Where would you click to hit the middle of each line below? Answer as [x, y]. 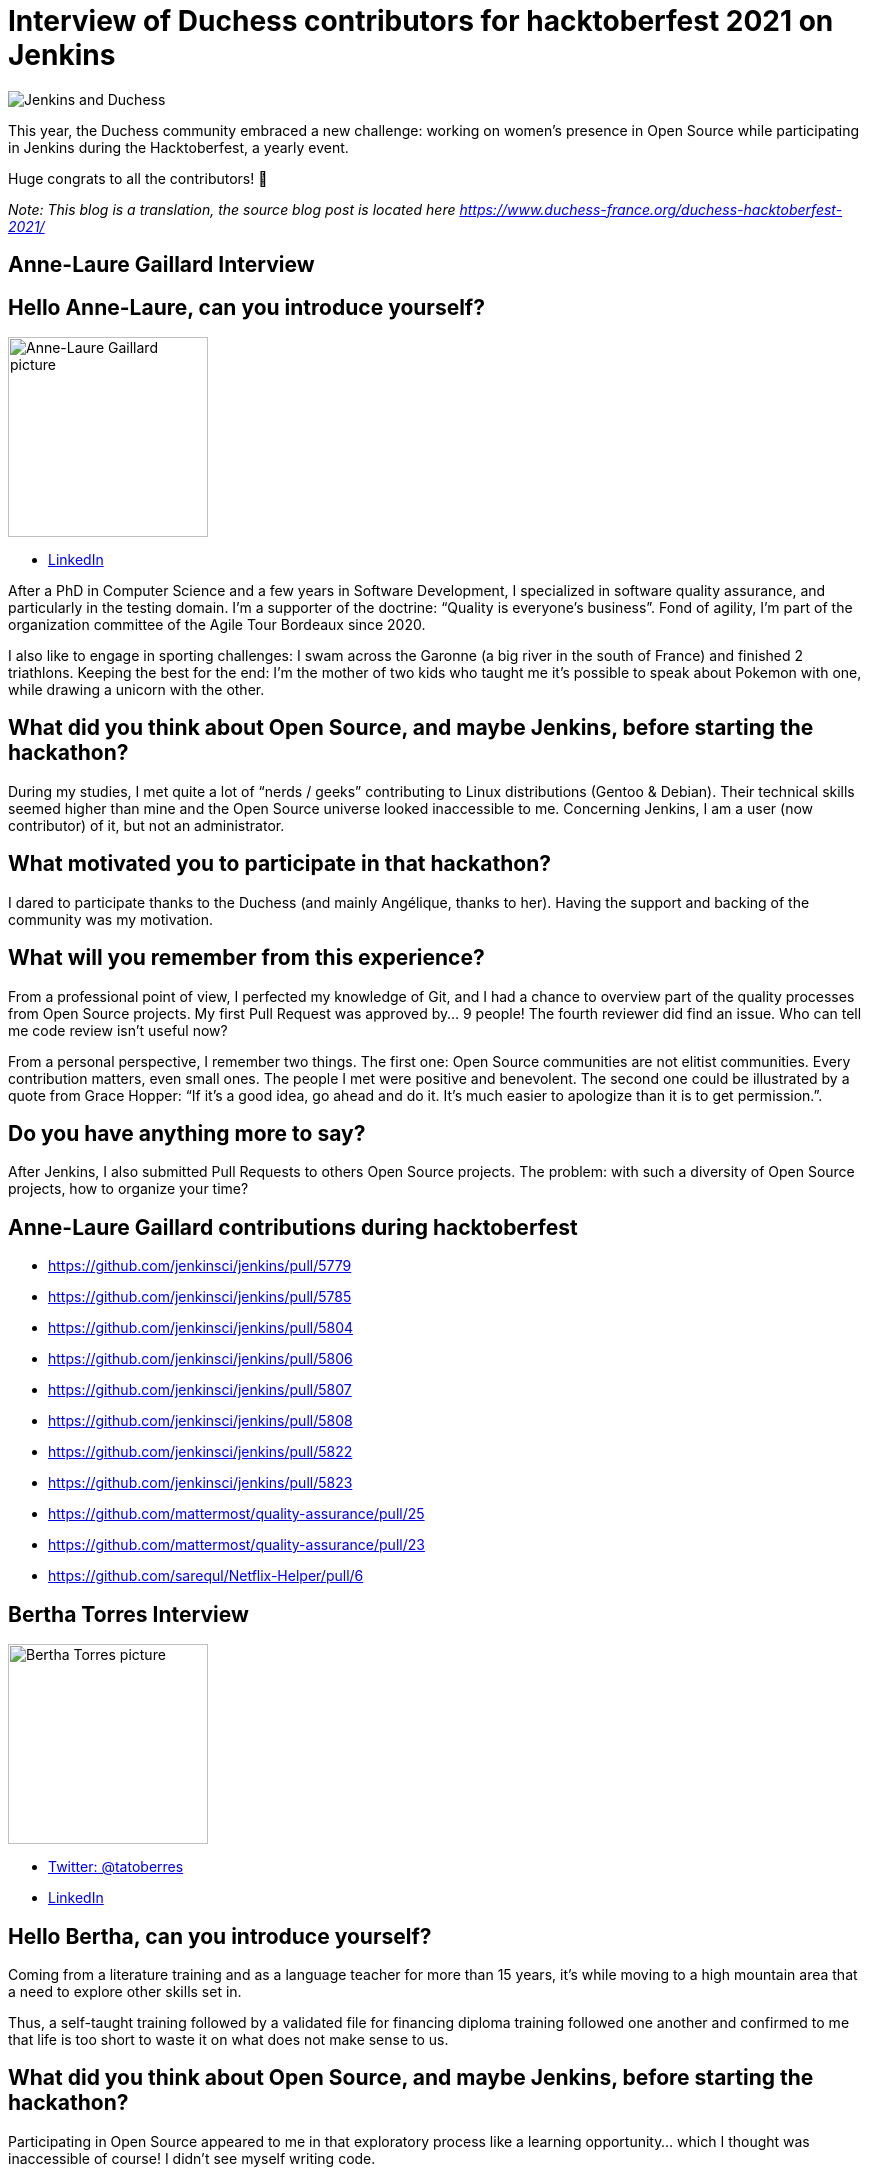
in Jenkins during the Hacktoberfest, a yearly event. [178, 147]
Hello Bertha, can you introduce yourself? [220, 1936]
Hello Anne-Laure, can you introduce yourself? [246, 307]
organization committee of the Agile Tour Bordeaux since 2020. [217, 625]
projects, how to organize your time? [128, 1189]
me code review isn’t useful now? [118, 1030]
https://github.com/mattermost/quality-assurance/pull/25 [236, 1514]
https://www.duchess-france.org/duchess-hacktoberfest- [651, 209]
